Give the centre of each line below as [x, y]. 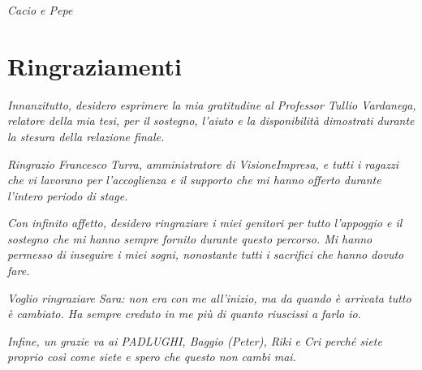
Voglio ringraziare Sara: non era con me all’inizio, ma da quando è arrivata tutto [209, 297]
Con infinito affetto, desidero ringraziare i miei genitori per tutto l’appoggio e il [205, 223]
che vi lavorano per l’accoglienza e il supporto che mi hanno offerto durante [194, 180]
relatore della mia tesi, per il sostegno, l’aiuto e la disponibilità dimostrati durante [211, 120]
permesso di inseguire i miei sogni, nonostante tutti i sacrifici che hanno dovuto [206, 254]
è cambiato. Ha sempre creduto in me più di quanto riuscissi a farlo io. [184, 314]
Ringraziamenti [95, 65]
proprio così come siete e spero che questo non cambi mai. [152, 357]
